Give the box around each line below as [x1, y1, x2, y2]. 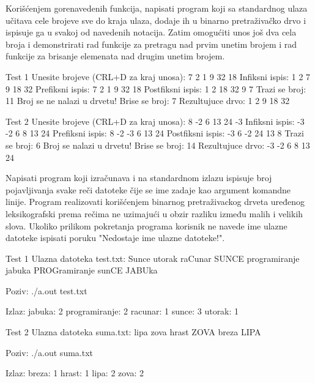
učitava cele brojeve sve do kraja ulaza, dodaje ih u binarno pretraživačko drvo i [6, 13, 306, 26]
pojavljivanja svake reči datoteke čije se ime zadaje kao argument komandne [6, 183, 291, 196]
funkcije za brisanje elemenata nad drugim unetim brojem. [6, 50, 225, 62]
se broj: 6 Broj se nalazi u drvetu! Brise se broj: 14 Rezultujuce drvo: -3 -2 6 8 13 [6, 138, 310, 151]
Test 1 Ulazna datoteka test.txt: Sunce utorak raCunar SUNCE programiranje [6, 251, 300, 264]
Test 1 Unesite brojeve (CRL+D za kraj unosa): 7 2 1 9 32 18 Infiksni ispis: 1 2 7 [6, 70, 311, 83]
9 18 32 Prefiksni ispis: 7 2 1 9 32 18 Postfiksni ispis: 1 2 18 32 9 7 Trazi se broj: [6, 82, 306, 95]
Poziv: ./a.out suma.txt [6, 346, 94, 359]
